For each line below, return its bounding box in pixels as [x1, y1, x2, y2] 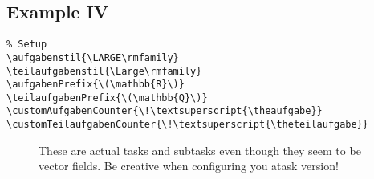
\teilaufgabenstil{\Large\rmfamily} [6, 65, 202, 77]
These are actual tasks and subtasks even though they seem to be [39, 141, 361, 158]
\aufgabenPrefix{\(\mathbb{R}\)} [6, 79, 185, 91]
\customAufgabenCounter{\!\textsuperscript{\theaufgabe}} [6, 105, 323, 117]
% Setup [6, 39, 47, 51]
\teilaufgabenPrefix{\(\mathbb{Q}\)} [6, 92, 208, 104]
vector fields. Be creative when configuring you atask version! [39, 157, 339, 174]
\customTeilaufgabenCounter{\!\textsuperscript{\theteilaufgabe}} [6, 119, 369, 131]
